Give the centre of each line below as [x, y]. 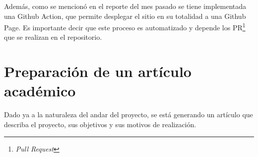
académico [40, 91]
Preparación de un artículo [98, 71]
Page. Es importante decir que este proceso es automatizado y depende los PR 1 [125, 27]
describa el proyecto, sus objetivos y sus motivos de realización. [100, 124]
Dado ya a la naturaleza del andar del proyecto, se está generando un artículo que [129, 115]
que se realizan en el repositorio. [53, 37]
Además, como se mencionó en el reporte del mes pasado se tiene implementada [125, 6]
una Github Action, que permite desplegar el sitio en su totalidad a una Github [125, 16]
